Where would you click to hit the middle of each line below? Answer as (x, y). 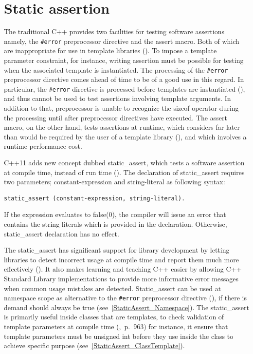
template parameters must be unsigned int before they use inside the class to (119, 336)
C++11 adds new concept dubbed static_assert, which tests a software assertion (124, 163)
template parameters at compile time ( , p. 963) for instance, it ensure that (116, 326)
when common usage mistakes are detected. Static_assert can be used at (113, 288)
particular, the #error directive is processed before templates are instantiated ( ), (125, 88)
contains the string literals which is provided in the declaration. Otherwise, (116, 224)
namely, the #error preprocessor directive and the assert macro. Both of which (122, 41)
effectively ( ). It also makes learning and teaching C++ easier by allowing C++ (123, 269)
